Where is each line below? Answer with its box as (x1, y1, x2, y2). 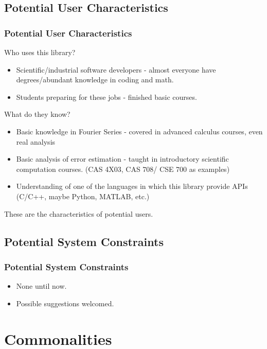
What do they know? (4, 109, 70, 119)
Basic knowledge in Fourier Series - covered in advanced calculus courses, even (16, 126, 263, 136)
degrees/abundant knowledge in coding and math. (16, 74, 174, 85)
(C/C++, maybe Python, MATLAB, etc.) (16, 190, 150, 201)
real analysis (16, 136, 56, 147)
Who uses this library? (4, 47, 76, 57)
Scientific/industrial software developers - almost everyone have (16, 64, 216, 75)
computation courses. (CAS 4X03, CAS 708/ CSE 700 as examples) (16, 163, 230, 174)
